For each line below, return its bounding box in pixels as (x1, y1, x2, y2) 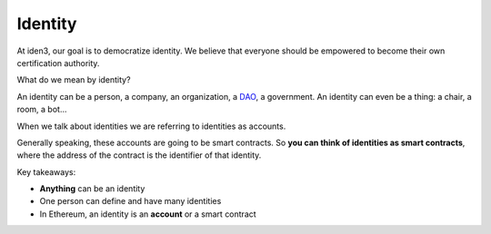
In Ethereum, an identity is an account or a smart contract (39, 209, 256, 219)
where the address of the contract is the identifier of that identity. (16, 150, 262, 161)
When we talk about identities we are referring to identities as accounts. (16, 121, 286, 132)
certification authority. (16, 57, 100, 68)
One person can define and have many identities (39, 196, 222, 207)
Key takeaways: (16, 166, 76, 177)
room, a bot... (16, 104, 67, 115)
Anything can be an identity (39, 183, 145, 194)
